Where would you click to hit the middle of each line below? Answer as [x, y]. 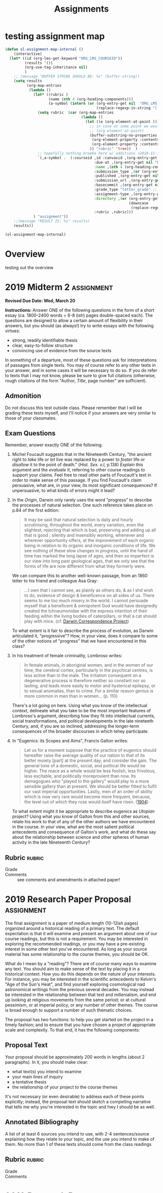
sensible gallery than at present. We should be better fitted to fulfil [90, 786]
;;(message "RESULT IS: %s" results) [52, 221]
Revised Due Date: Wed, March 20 [40, 301]
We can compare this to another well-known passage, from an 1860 [80, 576]
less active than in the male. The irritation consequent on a [83, 675]
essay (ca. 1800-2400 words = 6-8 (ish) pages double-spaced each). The [79, 315]
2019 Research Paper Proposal [68, 899]
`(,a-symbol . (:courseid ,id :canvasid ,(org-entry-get [98, 158]
